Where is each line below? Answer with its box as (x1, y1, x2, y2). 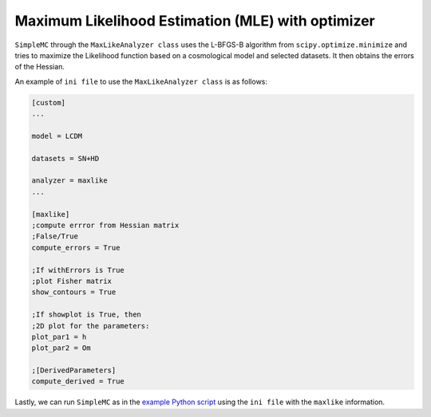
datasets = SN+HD (31, 154, 100, 163)
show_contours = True (31, 288, 117, 297)
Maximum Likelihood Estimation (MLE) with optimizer (14, 12, 375, 30)
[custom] (31, 98, 66, 107)
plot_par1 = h (31, 332, 87, 341)
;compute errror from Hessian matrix (31, 221, 180, 230)
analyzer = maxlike (31, 176, 108, 185)
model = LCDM (31, 132, 83, 140)
